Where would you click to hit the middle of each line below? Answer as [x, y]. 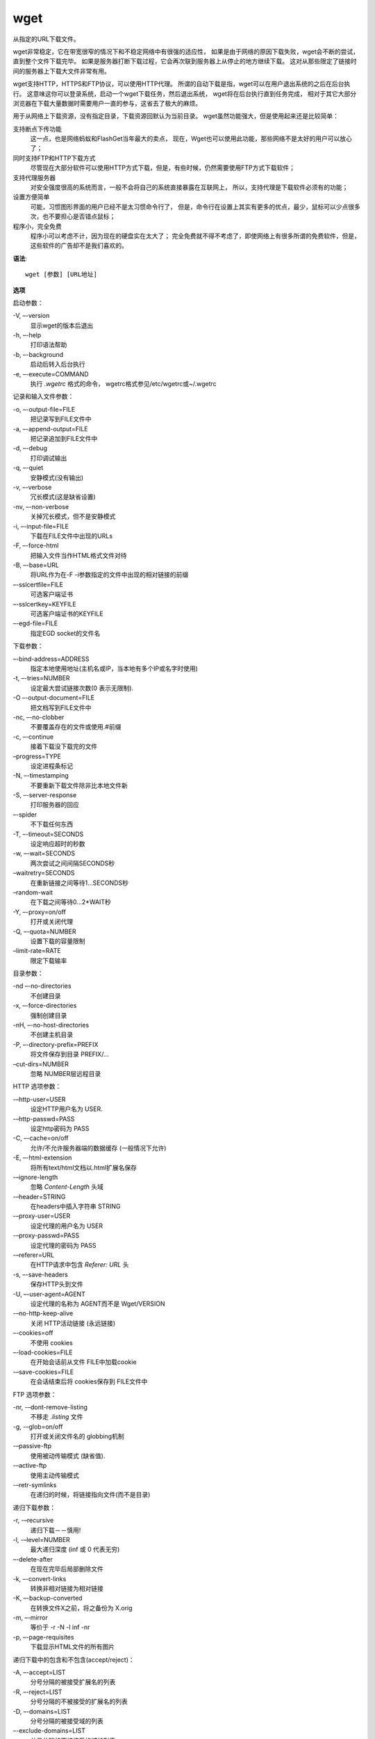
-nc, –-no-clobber [39, 717]
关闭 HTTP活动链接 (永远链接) [73, 1323]
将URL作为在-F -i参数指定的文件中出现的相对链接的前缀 [109, 575]
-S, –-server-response [45, 795]
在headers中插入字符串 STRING [75, 1206]
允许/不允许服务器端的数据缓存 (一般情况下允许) [98, 1148]
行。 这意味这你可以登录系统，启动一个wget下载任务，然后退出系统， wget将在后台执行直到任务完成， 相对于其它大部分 [185, 93]
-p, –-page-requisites [43, 1637]
